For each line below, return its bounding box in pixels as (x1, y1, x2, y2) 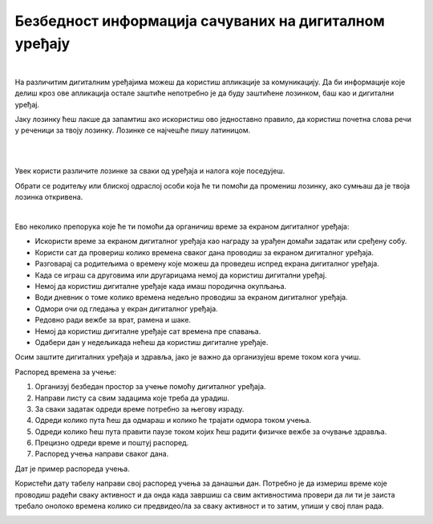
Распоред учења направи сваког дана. (34, 449, 169, 459)
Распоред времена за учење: (14, 367, 116, 376)
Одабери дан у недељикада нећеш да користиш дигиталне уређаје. (34, 337, 269, 347)
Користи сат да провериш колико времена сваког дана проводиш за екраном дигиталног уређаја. (34, 247, 374, 257)
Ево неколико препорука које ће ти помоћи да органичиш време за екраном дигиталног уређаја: (14, 221, 350, 232)
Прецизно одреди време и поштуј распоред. (34, 438, 189, 448)
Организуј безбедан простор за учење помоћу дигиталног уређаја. (34, 382, 266, 392)
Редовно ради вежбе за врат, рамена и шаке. (34, 315, 192, 325)
